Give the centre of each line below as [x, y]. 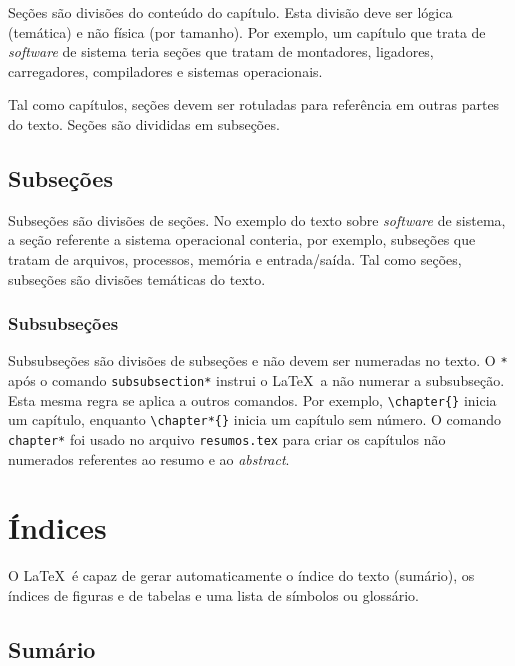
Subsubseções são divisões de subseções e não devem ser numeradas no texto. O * [258, 360]
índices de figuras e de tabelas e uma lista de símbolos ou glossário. [213, 594]
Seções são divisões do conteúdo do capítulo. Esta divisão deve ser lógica [230, 12]
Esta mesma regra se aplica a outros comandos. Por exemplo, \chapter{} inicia [252, 399]
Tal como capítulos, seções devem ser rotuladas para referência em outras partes [254, 104]
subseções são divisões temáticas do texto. [137, 278]
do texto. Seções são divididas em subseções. [144, 123]
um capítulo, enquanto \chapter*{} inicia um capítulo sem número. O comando [255, 419]
